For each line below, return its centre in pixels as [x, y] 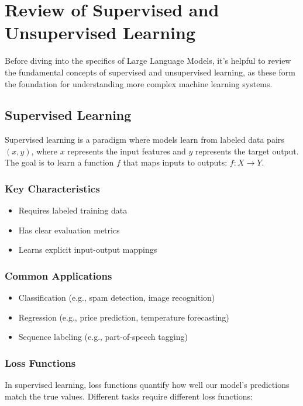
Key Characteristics [52, 188]
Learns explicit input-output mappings [88, 250]
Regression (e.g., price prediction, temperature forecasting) [124, 317]
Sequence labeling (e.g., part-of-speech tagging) [103, 337]
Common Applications [58, 276]
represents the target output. [247, 151]
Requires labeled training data [73, 210]
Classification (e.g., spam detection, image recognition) [117, 297]
